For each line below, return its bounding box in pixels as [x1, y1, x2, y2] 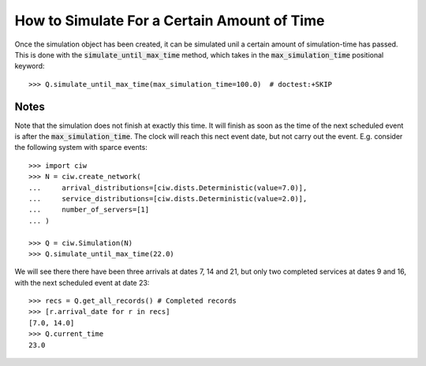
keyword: [14, 62, 45, 71]
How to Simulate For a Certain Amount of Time [14, 12, 325, 29]
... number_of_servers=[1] [28, 205, 150, 215]
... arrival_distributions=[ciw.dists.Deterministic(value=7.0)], [28, 183, 308, 192]
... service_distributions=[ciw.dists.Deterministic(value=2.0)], [28, 194, 308, 203]
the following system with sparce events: [14, 143, 148, 152]
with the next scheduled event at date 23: [14, 278, 150, 287]
